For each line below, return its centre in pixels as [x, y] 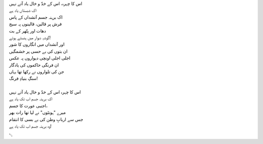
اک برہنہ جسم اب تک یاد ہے [31, 99]
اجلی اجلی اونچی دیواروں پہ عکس [40, 58]
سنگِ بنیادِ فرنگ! [24, 78]
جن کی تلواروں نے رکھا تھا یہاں [37, 72]
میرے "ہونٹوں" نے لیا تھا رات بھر [37, 112]
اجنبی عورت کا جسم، [28, 106]
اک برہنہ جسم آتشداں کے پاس [36, 17]
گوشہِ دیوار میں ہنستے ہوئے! [30, 37]
